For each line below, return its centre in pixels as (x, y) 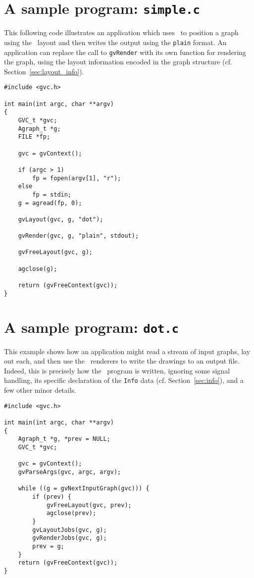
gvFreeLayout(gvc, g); (55, 252)
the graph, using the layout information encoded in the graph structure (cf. (118, 62)
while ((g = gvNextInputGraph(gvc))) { (84, 489)
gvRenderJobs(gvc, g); (70, 538)
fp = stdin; (52, 194)
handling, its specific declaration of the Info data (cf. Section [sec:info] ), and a (124, 380)
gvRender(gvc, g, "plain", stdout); (78, 236)
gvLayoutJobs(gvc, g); (70, 530)
